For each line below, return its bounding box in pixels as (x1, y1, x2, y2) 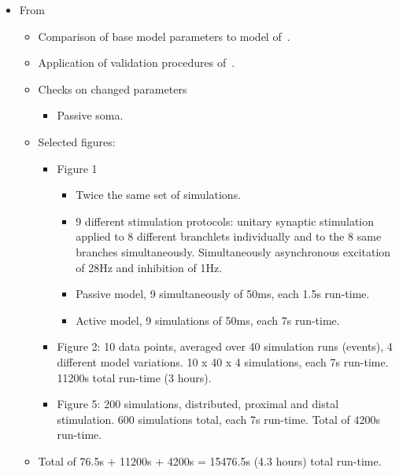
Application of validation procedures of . (38, 54, 235, 71)
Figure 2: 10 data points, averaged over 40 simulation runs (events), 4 (57, 338, 393, 355)
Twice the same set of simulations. (76, 186, 242, 203)
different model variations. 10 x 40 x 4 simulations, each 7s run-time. (57, 353, 389, 370)
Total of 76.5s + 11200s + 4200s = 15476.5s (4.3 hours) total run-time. (38, 452, 382, 469)
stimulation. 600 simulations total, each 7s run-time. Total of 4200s (57, 411, 381, 427)
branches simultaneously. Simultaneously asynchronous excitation (76, 243, 391, 260)
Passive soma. (57, 107, 124, 123)
